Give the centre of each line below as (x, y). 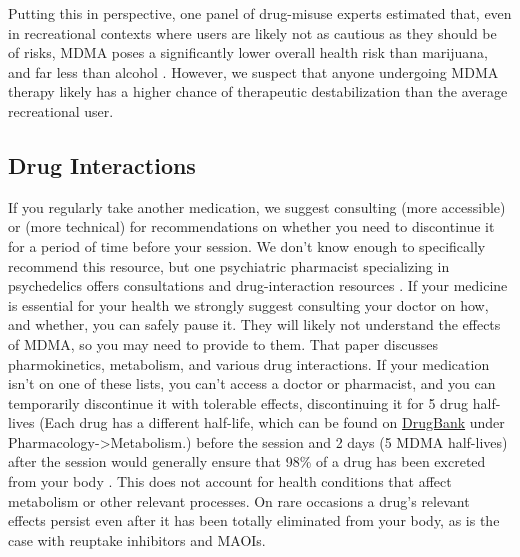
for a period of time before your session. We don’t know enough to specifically (247, 245)
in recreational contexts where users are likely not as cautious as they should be (252, 32)
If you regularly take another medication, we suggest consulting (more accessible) (257, 206)
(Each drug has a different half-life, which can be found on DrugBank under (272, 422)
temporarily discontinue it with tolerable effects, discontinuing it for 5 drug (238, 402)
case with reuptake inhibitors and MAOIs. (137, 539)
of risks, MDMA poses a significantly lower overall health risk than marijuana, (248, 52)
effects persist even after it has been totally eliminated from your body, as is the (254, 520)
